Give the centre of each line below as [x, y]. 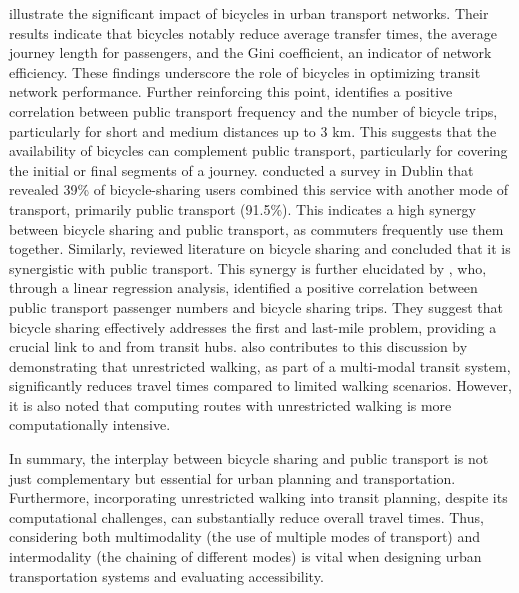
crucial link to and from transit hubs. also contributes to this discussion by [238, 346]
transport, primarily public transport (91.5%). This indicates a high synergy [243, 208]
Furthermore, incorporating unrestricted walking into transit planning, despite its [258, 497]
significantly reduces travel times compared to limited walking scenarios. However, [260, 385]
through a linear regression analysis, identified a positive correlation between [243, 287]
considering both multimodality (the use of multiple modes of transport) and [245, 536]
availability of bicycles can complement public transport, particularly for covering [258, 150]
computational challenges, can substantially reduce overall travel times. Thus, [246, 516]
